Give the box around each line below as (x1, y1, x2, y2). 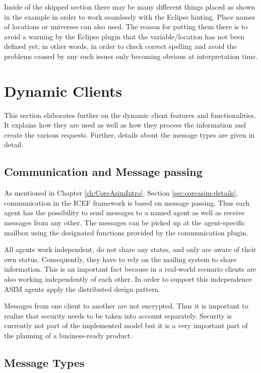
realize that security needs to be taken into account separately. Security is (4, 310, 232, 321)
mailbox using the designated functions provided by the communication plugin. (4, 227, 248, 237)
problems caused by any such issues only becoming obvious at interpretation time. (4, 50, 258, 61)
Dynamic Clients (4, 80, 122, 101)
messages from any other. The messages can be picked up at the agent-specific (4, 217, 245, 228)
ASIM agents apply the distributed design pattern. (4, 283, 161, 294)
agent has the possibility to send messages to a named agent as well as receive (4, 207, 245, 218)
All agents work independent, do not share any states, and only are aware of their (4, 244, 256, 255)
